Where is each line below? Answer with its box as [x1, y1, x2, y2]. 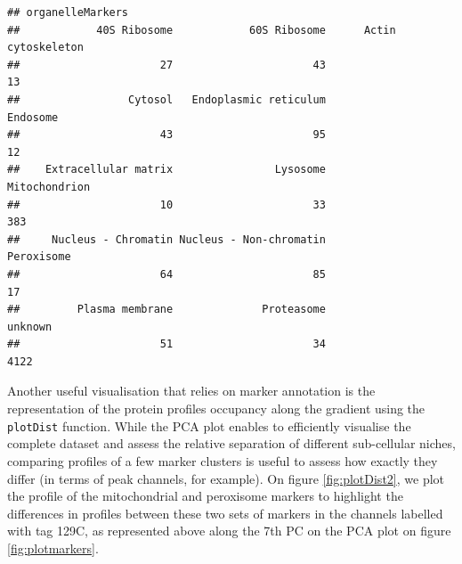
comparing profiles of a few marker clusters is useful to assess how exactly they [7, 451, 438, 470]
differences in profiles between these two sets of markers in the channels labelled [7, 503, 443, 522]
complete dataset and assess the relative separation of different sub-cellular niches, [7, 434, 456, 453]
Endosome [7, 110, 59, 124]
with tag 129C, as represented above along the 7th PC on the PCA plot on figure [7, 521, 451, 540]
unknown [7, 320, 53, 333]
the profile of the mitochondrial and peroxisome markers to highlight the [7, 486, 403, 505]
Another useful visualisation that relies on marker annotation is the [7, 381, 376, 400]
